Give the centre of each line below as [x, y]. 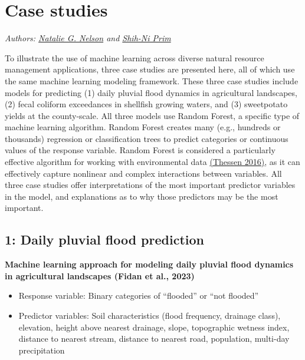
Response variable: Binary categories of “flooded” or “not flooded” [139, 295]
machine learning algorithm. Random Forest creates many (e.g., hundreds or [143, 127]
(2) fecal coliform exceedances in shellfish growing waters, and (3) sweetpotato [146, 104]
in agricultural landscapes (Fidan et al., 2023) [100, 275]
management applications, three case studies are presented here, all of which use [150, 69]
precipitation [42, 350]
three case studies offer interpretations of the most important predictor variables [150, 185]
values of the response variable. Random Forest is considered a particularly [140, 150]
